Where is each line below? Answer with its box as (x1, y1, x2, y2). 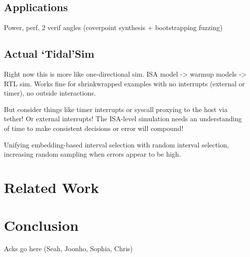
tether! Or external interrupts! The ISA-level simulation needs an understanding (4, 113, 242, 124)
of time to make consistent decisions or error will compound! (4, 123, 184, 133)
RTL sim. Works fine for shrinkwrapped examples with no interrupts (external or (4, 78, 245, 88)
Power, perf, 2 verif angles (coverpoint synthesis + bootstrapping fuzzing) (4, 22, 223, 32)
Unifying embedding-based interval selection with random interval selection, (4, 139, 229, 149)
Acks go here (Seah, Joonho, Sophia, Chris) (4, 243, 133, 254)
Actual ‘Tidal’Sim (4, 46, 94, 61)
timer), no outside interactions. (4, 88, 96, 98)
